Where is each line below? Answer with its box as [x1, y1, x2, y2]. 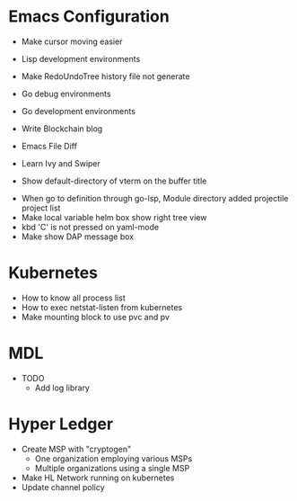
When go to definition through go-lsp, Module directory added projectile [21, 192, 289, 203]
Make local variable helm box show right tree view [21, 211, 207, 222]
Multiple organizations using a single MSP [34, 462, 190, 473]
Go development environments [21, 105, 136, 116]
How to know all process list [21, 292, 127, 303]
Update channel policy [21, 481, 105, 492]
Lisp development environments [21, 53, 141, 64]
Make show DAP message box [21, 231, 135, 242]
